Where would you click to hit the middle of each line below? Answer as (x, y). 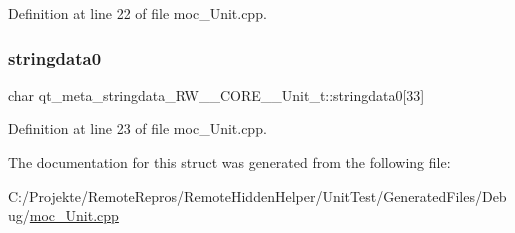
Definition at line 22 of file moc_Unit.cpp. (137, 13)
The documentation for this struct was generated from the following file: (229, 162)
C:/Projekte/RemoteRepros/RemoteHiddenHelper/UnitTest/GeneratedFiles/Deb (257, 195)
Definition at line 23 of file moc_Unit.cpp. (137, 128)
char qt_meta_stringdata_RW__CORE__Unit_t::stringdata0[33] (216, 94)
